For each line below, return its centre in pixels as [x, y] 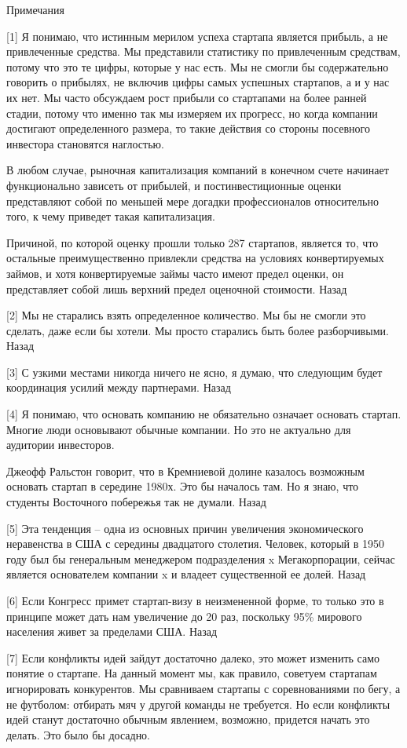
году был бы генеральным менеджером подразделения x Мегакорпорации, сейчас [201, 558]
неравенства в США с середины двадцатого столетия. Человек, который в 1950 [196, 544]
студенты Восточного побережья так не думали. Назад [136, 502]
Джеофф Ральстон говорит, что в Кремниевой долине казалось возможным [185, 471]
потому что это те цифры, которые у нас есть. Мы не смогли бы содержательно [198, 66]
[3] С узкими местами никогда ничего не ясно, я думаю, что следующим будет [194, 372]
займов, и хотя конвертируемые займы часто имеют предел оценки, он [175, 273]
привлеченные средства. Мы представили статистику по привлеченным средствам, [203, 51]
